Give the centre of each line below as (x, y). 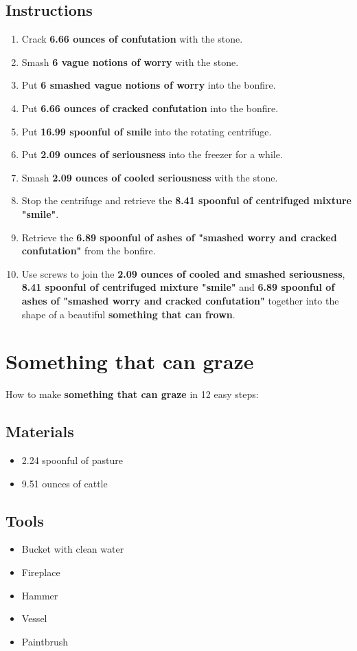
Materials (40, 431)
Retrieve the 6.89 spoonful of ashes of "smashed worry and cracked (179, 237)
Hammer (40, 595)
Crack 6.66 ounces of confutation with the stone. (132, 39)
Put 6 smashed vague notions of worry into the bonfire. (149, 85)
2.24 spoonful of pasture (72, 460)
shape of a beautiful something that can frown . (128, 314)
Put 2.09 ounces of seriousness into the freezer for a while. (152, 154)
